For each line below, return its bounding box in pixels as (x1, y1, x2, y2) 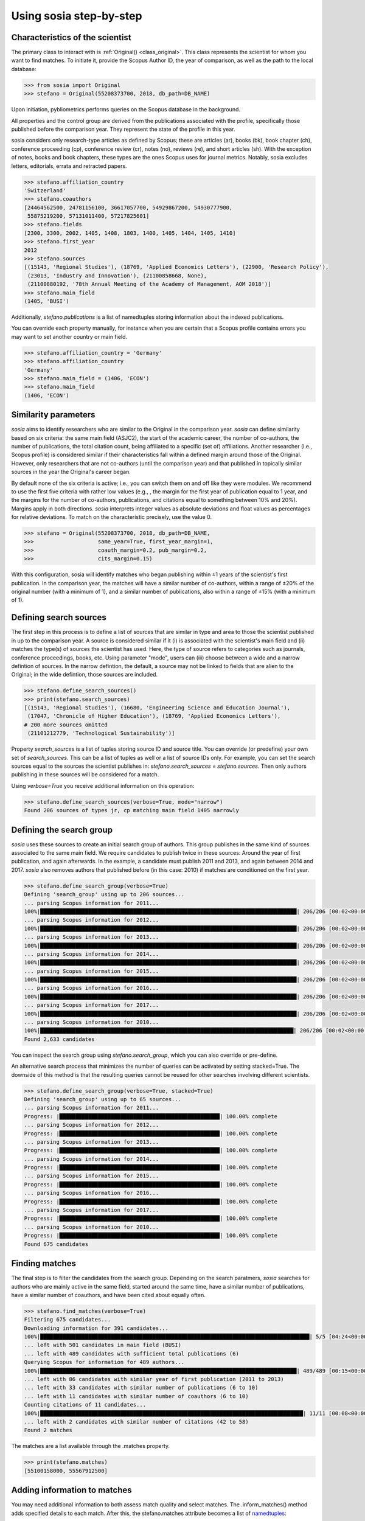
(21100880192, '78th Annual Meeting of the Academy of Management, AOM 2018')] (27, 280, 271, 288)
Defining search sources (11, 612, 106, 623)
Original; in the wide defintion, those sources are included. (11, 671, 158, 678)
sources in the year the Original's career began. (11, 468, 131, 476)
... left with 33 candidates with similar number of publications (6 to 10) (24, 1384, 259, 1391)
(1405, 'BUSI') (24, 298, 69, 304)
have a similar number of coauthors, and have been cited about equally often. (11, 1291, 206, 1298)
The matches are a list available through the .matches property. (11, 1443, 170, 1450)
